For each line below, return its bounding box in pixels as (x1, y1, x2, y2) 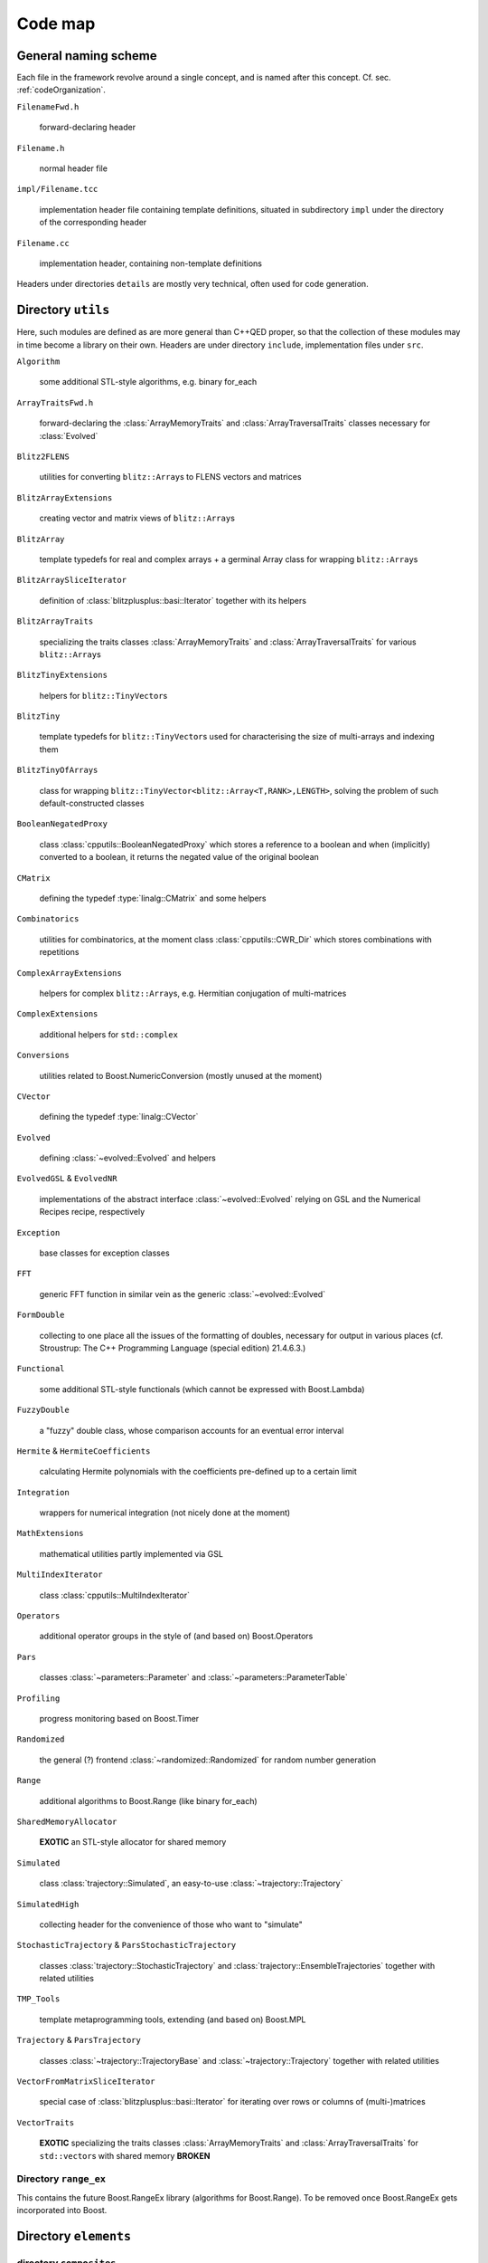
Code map (16, 14, 96, 33)
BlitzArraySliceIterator (16, 575, 127, 586)
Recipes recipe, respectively (39, 1207, 145, 1217)
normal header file (39, 163, 108, 174)
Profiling (16, 1693, 61, 1704)
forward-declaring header (39, 122, 136, 133)
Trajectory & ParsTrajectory (16, 2035, 142, 2046)
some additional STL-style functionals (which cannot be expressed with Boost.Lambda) (39, 1383, 365, 1394)
